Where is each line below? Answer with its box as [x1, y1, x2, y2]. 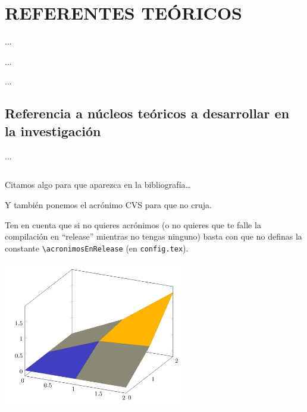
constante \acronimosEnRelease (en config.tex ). [5, 241, 189, 254]
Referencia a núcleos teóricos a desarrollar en [5, 104, 290, 122]
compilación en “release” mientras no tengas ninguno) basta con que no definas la [5, 230, 302, 243]
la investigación [5, 121, 101, 140]
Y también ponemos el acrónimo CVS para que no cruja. [5, 199, 212, 211]
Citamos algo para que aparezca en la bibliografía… [5, 178, 191, 191]
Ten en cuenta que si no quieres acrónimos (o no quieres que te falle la [5, 218, 261, 231]
